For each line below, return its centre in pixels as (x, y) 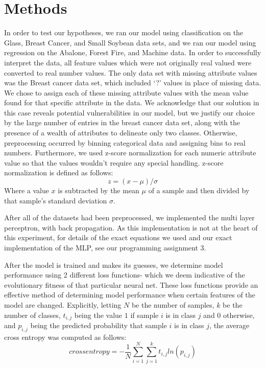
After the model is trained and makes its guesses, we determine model (114, 264)
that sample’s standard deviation (56, 200)
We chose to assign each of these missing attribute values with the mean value (126, 92)
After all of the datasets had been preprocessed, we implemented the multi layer (129, 217)
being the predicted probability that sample (99, 325)
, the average (230, 325)
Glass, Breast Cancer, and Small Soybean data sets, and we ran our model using (130, 42)
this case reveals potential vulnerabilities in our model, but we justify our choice (129, 112)
